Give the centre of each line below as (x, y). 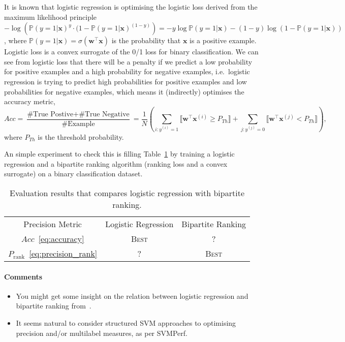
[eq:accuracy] (61, 238)
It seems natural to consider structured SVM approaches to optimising (126, 322)
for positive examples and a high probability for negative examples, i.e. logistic (127, 71)
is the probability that (146, 40)
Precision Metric (53, 224)
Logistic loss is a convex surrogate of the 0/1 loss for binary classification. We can (131, 52)
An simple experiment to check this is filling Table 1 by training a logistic (119, 154)
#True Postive (50, 114)
